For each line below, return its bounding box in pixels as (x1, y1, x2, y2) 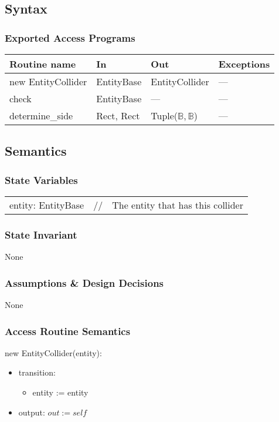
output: (18, 406, 45, 418)
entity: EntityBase (9, 198, 84, 212)
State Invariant (5, 227, 77, 242)
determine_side (9, 109, 73, 122)
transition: (18, 366, 56, 379)
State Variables (5, 172, 78, 187)
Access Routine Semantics (5, 323, 131, 338)
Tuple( (151, 109, 178, 122)
